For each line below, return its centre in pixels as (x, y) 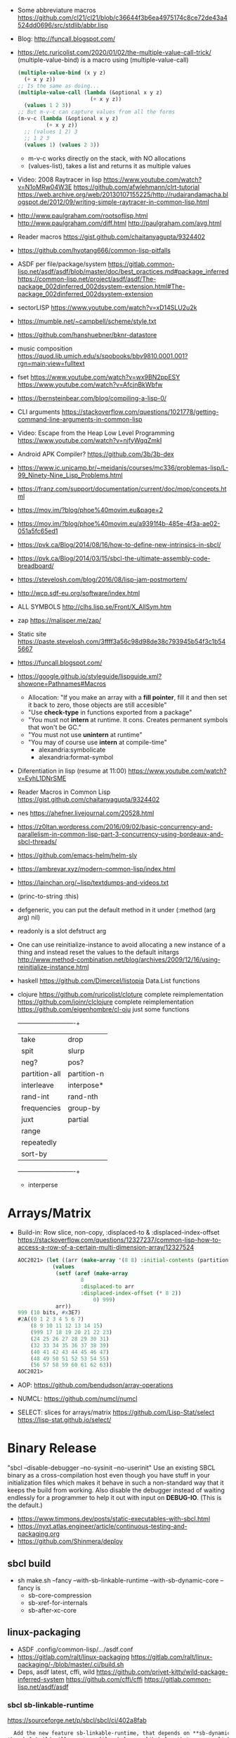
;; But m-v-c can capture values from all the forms (96, 112)
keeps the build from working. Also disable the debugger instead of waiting (116, 1490)
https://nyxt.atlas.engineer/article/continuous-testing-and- (102, 1526)
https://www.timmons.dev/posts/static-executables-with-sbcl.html (114, 1519)
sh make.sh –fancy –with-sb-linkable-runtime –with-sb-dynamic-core (118, 1580)
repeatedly (39, 1142)
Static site (32, 634)
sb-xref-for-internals (58, 1602)
